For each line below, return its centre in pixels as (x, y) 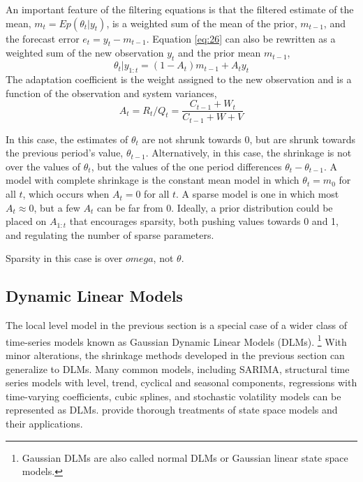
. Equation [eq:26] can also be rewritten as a (241, 38)
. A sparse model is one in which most (258, 194)
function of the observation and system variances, (111, 93)
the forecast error (43, 38)
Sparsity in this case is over (64, 258)
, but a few (57, 207)
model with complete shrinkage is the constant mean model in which (153, 180)
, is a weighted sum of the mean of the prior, (202, 23)
